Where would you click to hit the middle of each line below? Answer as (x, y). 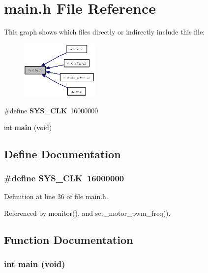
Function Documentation (69, 239)
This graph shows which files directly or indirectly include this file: (104, 32)
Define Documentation (62, 154)
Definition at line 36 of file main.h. (56, 196)
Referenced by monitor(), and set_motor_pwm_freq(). (87, 213)
